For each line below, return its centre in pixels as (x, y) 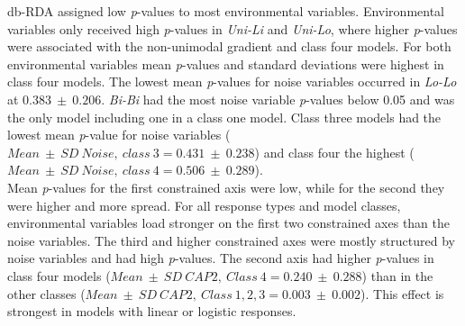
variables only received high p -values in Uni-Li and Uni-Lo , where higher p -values (232, 28)
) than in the (397, 275)
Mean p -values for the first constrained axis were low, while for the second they (226, 187)
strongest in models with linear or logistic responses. (152, 311)
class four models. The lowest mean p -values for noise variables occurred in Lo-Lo (232, 81)
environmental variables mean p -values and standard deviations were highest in (226, 63)
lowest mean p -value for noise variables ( (119, 135)
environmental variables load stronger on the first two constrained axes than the (229, 223)
